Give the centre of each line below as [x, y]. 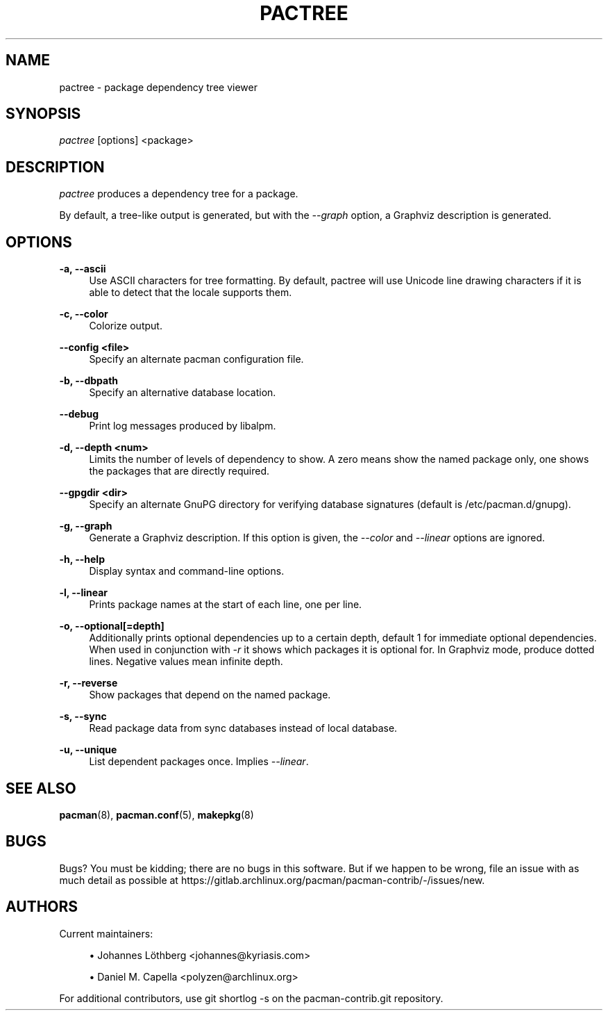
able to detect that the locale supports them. [191, 293]
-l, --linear [84, 593]
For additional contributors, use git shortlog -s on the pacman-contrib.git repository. [251, 998]
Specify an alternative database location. [183, 393]
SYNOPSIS [43, 114]
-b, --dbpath [89, 381]
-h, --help [82, 559]
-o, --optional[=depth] [112, 626]
